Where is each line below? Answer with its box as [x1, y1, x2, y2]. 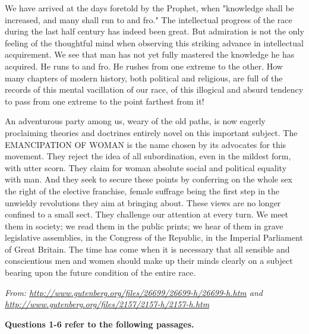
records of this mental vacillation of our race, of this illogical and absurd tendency [5, 83, 304, 96]
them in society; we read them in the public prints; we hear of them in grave [5, 219, 283, 232]
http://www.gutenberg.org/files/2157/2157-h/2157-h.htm [5, 298, 210, 310]
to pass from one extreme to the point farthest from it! [5, 94, 204, 107]
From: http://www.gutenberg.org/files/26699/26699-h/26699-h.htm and [5, 286, 263, 298]
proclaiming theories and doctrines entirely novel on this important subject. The [5, 126, 298, 138]
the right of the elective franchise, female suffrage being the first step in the [5, 184, 280, 197]
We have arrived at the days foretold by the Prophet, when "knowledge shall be [5, 2, 294, 14]
